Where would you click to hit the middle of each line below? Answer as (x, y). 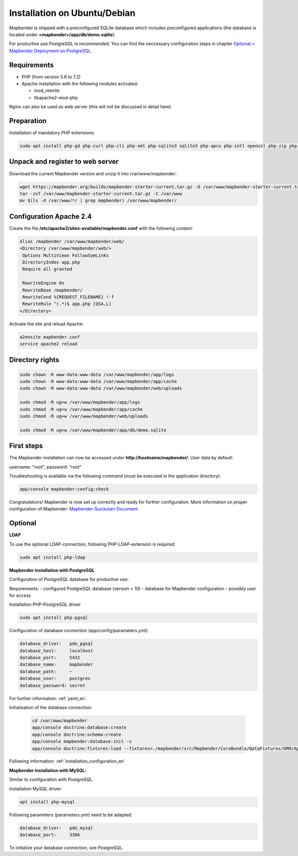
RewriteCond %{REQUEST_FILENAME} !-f (68, 297)
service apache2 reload (49, 344)
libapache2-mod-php (56, 97)
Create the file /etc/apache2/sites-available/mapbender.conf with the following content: (101, 228)
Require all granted (47, 269)
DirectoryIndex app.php (51, 262)
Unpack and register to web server (64, 162)
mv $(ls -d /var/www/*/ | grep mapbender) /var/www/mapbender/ (98, 201)
